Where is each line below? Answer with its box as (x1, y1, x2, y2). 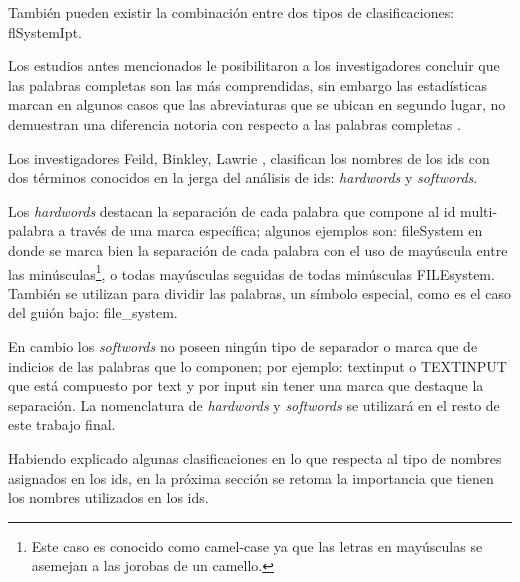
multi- (460, 200, 498, 221)
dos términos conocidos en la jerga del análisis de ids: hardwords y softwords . (8, 167, 478, 188)
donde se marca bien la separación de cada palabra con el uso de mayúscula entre (8, 239, 508, 260)
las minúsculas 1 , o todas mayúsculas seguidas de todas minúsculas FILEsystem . (8, 260, 495, 284)
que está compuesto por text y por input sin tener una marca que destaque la (8, 375, 484, 396)
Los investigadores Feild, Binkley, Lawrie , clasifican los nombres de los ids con (8, 147, 490, 168)
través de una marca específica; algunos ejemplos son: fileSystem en (70, 220, 483, 241)
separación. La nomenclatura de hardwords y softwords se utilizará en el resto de (8, 394, 500, 415)
